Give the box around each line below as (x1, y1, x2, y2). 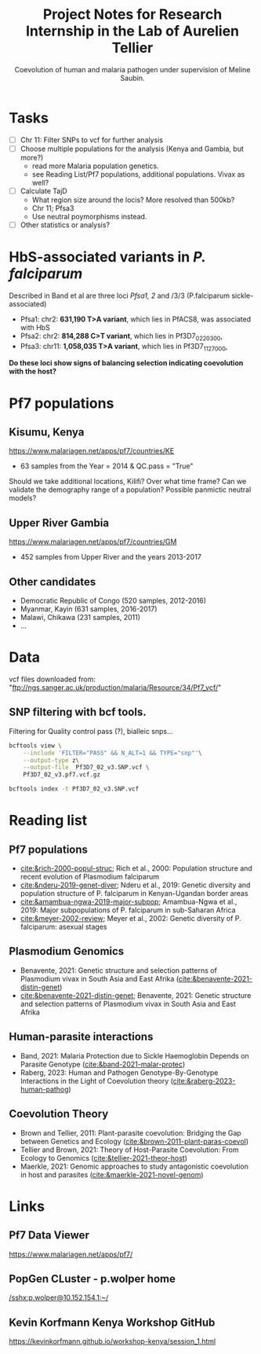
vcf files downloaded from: (9, 674, 96, 684)
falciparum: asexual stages (20, 922, 107, 932)
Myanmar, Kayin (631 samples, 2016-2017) (20, 604, 158, 614)
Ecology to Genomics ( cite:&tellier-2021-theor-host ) (20, 1153, 187, 1162)
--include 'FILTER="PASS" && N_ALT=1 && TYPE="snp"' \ (23, 749, 202, 757)
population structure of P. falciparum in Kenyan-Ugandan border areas (20, 889, 249, 898)
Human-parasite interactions (9, 1030, 154, 1044)
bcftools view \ (9, 741, 62, 750)
